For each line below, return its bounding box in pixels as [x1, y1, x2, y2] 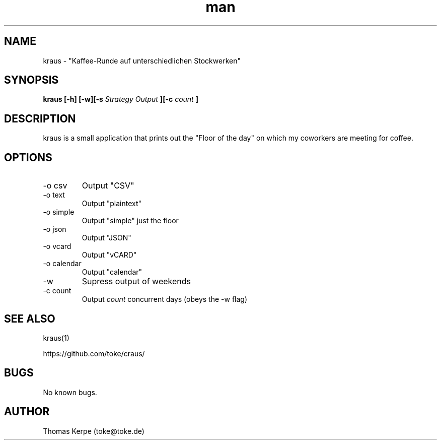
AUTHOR [4, 405, 50, 418]
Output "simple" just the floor [82, 216, 179, 225]
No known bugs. [43, 388, 97, 397]
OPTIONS [4, 151, 52, 164]
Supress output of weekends [82, 276, 191, 287]
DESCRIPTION [4, 112, 76, 125]
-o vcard [43, 242, 71, 251]
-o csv [43, 180, 67, 191]
